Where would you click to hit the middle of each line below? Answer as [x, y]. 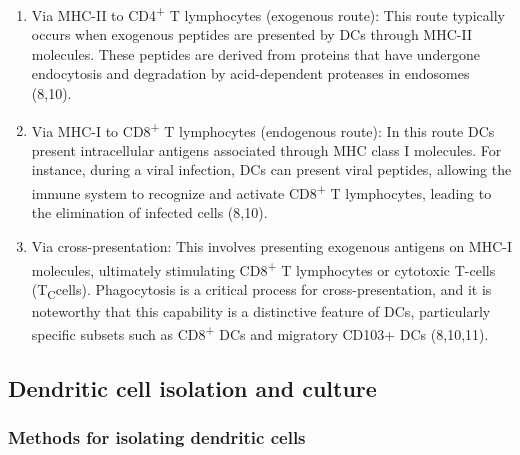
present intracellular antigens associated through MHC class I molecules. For [266, 149]
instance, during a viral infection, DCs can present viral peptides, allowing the [271, 169]
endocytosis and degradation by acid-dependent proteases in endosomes [250, 73]
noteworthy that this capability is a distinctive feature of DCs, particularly [261, 310]
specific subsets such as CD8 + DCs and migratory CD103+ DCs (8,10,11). [260, 333]
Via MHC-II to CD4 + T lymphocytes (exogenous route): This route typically [268, 13]
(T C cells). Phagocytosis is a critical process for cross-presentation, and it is [261, 290]
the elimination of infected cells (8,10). [149, 212]
